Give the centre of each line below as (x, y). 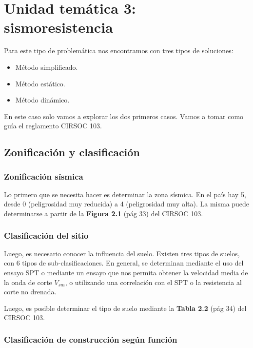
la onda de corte (28, 282)
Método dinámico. (42, 100)
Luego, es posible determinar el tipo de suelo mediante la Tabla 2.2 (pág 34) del (125, 308)
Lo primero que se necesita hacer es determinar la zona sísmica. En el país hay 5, (125, 194)
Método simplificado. (47, 67)
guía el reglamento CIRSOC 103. (53, 126)
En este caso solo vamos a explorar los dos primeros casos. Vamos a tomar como (124, 116)
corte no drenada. (30, 292)
